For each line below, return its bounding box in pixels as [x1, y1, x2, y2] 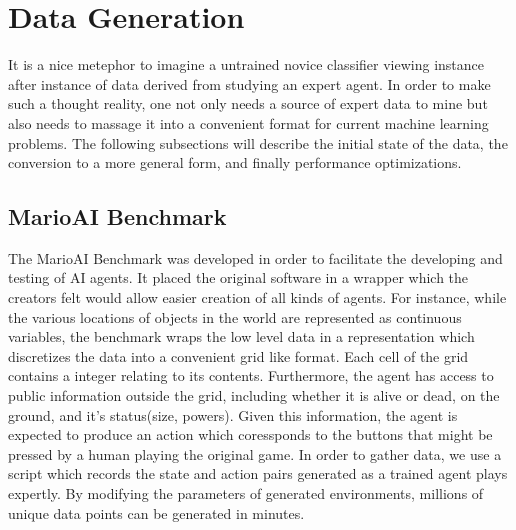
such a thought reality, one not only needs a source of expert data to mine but [8, 93, 488, 114]
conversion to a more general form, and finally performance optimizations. [8, 152, 462, 173]
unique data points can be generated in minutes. [8, 502, 305, 523]
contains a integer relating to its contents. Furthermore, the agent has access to [8, 365, 494, 386]
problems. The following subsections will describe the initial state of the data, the [8, 132, 508, 153]
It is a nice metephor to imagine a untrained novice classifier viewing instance [8, 54, 484, 75]
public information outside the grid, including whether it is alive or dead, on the [8, 385, 500, 406]
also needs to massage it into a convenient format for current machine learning [8, 112, 489, 133]
